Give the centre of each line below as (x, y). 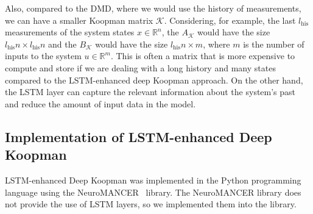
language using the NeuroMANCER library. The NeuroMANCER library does (153, 192)
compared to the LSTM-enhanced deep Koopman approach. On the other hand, (154, 80)
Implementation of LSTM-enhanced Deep (139, 136)
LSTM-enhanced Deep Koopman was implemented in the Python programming (153, 180)
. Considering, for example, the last (230, 20)
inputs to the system (43, 56)
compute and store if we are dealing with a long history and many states (140, 67)
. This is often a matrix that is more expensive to (203, 56)
